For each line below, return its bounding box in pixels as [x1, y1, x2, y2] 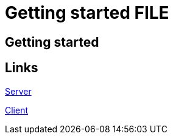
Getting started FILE [5, 2, 169, 23]
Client [5, 104, 29, 115]
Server [5, 86, 32, 97]
